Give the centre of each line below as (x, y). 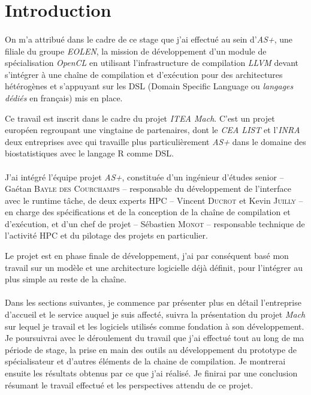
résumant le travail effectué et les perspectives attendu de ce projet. (129, 385)
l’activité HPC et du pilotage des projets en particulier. (106, 235)
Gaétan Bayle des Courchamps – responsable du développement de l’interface (148, 189)
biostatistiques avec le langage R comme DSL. (89, 153)
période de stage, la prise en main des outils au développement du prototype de (151, 349)
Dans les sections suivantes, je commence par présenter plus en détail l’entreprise (153, 302)
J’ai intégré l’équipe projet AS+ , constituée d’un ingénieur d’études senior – (144, 177)
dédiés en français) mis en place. (64, 97)
